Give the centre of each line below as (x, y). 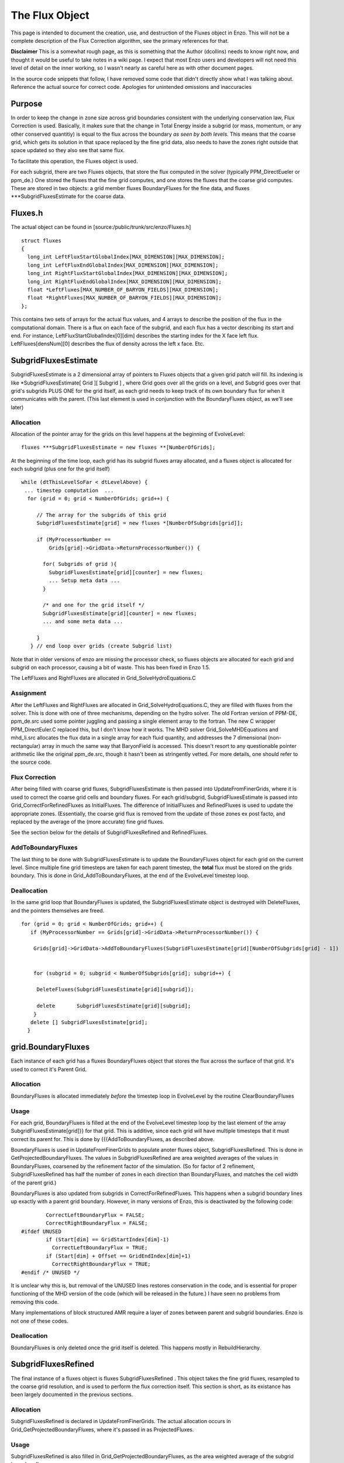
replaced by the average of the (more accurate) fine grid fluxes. (87, 822)
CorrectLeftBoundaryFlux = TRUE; (100, 1248)
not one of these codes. (39, 1321)
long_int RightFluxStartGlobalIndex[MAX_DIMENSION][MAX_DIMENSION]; (128, 273)
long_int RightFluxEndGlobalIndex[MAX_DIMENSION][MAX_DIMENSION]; (124, 281)
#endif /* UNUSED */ (51, 1272)
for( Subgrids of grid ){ (80, 564)
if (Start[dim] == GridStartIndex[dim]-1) (108, 1240)
